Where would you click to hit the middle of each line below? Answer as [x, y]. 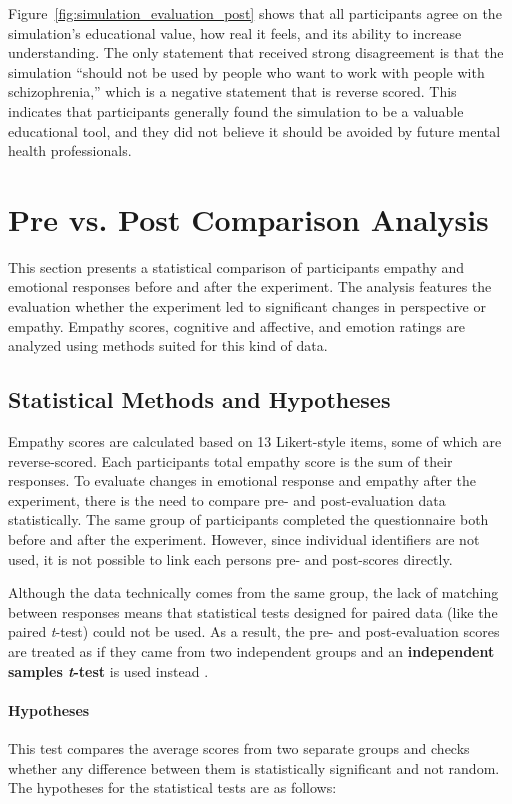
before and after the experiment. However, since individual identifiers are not [244, 539]
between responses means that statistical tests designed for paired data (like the [253, 611]
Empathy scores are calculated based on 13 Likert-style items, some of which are [255, 441]
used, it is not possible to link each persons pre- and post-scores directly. [230, 558]
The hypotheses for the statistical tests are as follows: [172, 787]
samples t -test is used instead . [108, 670]
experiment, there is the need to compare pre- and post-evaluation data [227, 499]
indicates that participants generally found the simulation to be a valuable [236, 110]
